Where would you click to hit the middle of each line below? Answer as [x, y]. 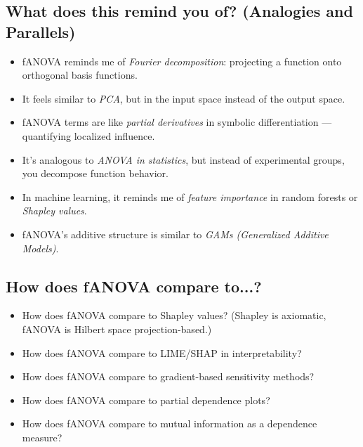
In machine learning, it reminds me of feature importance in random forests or [190, 196]
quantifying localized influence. [88, 135]
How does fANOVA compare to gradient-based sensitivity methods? [168, 376]
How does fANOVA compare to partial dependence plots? [146, 400]
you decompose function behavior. [95, 173]
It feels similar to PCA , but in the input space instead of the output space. [184, 98]
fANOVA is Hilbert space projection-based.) [117, 329]
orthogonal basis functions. [80, 75]
